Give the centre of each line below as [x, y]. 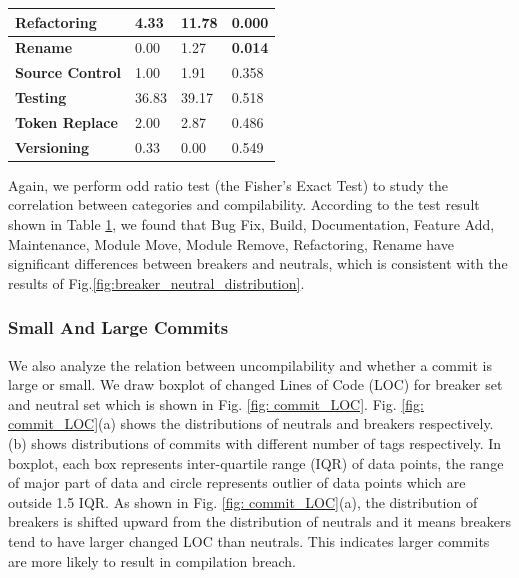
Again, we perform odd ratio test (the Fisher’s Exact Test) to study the [228, 184]
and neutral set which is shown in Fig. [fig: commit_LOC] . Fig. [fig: [216, 403]
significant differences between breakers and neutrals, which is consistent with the [258, 263]
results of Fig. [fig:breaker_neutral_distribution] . [156, 282]
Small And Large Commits [118, 327]
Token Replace [66, 121]
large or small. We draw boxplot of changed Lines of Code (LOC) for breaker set [255, 384]
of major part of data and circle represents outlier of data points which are [237, 482]
